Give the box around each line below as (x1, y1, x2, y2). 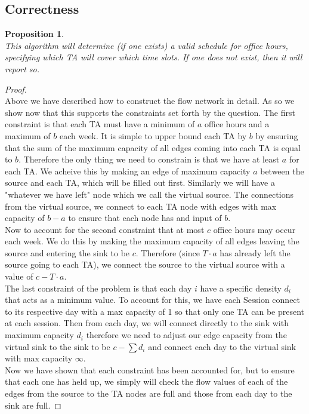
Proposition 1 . (5, 27, 64, 40)
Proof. (5, 82, 27, 95)
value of (5, 270, 33, 283)
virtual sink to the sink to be (5, 340, 110, 352)
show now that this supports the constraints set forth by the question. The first (5, 106, 295, 118)
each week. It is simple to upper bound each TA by (59, 129, 247, 142)
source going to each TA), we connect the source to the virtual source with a (5, 258, 285, 271)
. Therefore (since (135, 246, 200, 259)
